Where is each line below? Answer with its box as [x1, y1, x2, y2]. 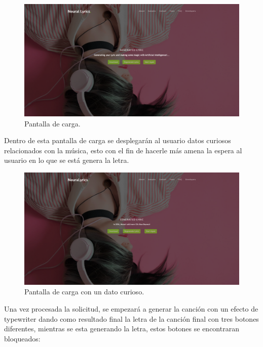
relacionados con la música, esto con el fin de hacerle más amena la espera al [4, 145, 242, 155]
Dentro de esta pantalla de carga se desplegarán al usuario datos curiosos [4, 135, 231, 146]
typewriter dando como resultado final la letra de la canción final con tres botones [4, 313, 259, 324]
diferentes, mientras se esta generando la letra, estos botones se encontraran [4, 323, 239, 334]
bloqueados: [4, 333, 41, 343]
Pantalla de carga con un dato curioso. [24, 286, 144, 297]
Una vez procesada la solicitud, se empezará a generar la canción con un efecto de [4, 303, 258, 314]
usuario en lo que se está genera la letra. [4, 155, 129, 165]
